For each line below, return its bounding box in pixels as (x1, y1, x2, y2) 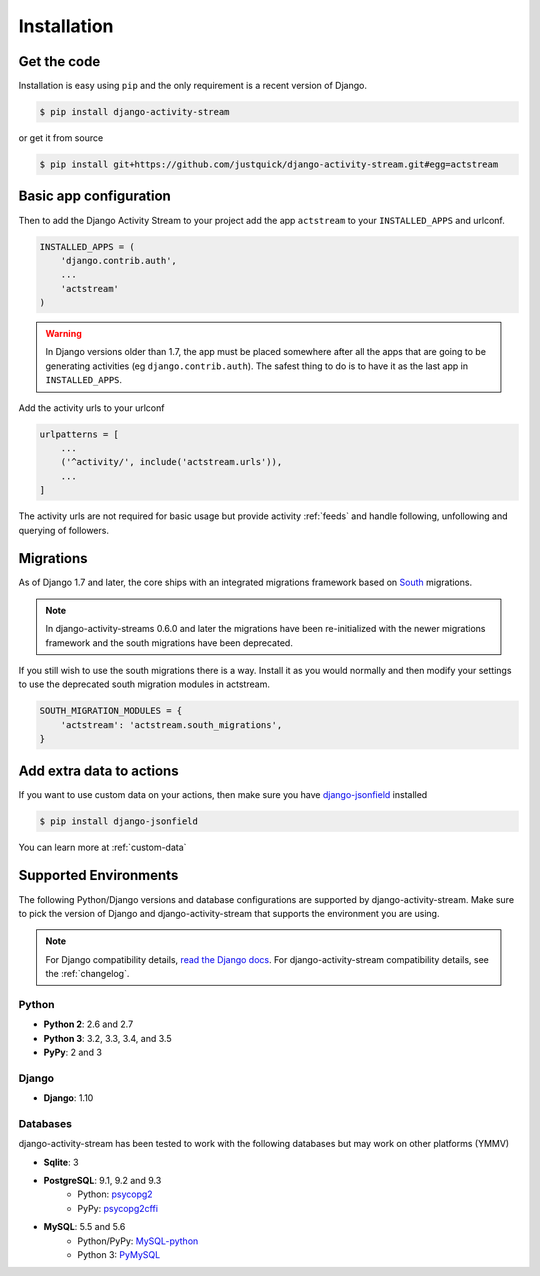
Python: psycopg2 (77, 1188, 154, 1200)
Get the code (18, 53, 101, 70)
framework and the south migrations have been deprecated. (45, 636, 294, 649)
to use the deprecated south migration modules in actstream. (18, 678, 270, 690)
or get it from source (18, 132, 104, 144)
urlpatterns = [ (39, 428, 120, 440)
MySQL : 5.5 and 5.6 (43, 1221, 126, 1233)
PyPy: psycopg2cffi (77, 1202, 159, 1214)
